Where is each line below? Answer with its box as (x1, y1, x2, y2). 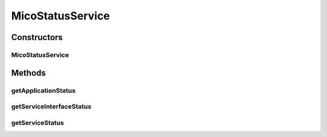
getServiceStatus (11, 118, 64, 127)
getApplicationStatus (11, 86, 76, 95)
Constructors (11, 32, 63, 42)
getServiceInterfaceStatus (11, 102, 92, 111)
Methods (11, 67, 46, 78)
